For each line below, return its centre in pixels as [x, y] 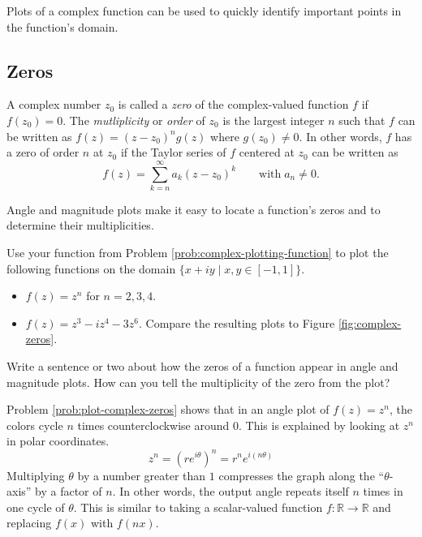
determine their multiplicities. [80, 225]
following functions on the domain [91, 268]
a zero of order [43, 152]
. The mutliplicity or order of [134, 120]
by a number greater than [142, 475]
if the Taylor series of [173, 152]
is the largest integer [273, 120]
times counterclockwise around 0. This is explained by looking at [239, 425]
